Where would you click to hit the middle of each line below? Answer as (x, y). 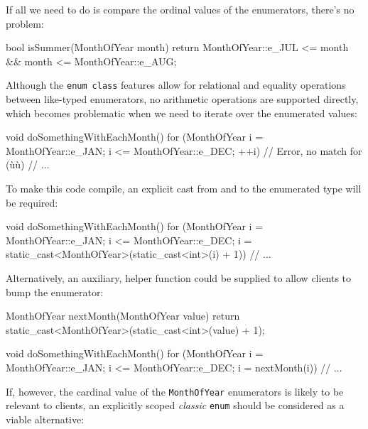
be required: (32, 202)
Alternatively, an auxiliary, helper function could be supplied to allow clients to (179, 277)
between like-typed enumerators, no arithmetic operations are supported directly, (182, 99)
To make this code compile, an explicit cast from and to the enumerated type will (184, 188)
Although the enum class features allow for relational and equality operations (176, 85)
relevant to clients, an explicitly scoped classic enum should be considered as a (175, 405)
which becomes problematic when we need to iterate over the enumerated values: (182, 113)
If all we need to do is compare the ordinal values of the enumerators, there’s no (180, 9)
